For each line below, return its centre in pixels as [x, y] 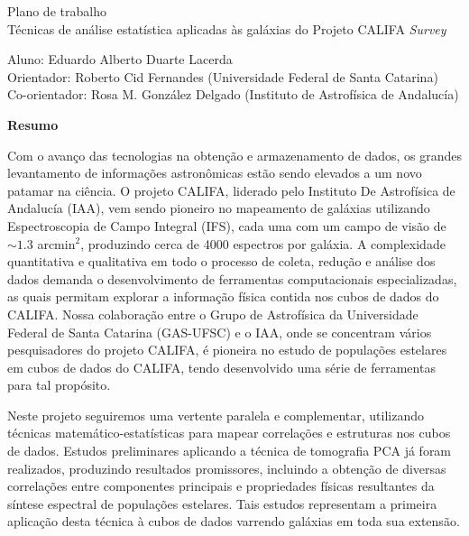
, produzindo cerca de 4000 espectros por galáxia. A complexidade [263, 243]
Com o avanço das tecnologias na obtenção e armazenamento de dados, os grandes [234, 155]
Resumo [33, 124]
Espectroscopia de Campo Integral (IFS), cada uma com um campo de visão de [227, 225]
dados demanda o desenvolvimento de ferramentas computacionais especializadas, [232, 278]
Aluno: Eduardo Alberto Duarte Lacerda [120, 59]
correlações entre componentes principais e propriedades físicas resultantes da [221, 486]
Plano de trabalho [57, 11]
